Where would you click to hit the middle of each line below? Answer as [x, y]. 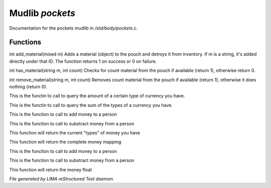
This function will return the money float [51, 169]
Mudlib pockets [42, 13]
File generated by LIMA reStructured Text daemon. [62, 178]
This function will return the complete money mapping [65, 142]
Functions [25, 42]
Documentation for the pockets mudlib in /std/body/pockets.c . [74, 28]
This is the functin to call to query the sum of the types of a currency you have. [91, 105]
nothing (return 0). [28, 87]
